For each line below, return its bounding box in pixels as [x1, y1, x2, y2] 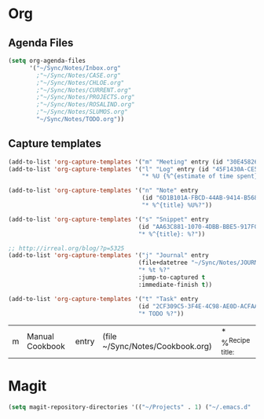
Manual [27, 331, 55, 342]
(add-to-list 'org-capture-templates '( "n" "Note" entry [8, 186, 199, 195]
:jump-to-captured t [137, 274, 206, 281]
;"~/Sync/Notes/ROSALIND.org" [36, 101, 135, 108]
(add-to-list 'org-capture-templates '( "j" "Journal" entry [8, 252, 210, 259]
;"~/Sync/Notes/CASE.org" [36, 72, 122, 79]
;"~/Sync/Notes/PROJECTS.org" [36, 94, 135, 101]
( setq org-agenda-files [8, 57, 86, 64]
